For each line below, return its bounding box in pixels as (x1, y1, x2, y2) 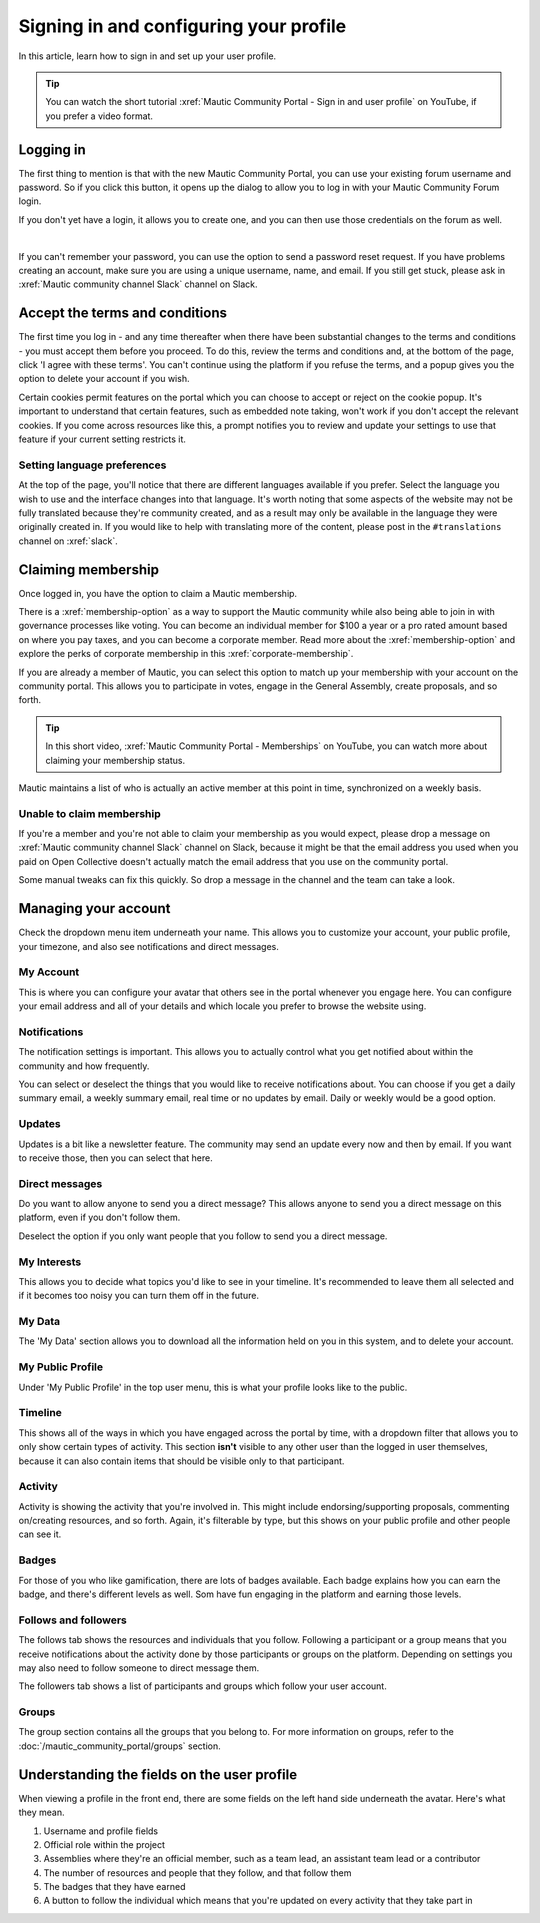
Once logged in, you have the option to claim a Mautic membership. (18, 587, 298, 599)
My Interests (18, 1255, 82, 1269)
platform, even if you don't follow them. (18, 1211, 181, 1224)
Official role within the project (43, 1838, 165, 1850)
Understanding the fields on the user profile (18, 1766, 298, 1783)
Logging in (18, 141, 87, 158)
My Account (18, 965, 80, 979)
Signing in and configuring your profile (18, 15, 347, 37)
